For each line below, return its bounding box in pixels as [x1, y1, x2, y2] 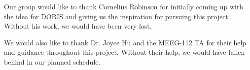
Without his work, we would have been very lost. [4, 21, 152, 31]
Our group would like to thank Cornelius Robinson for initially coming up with [4, 1, 244, 11]
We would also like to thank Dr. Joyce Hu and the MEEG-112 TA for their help [4, 37, 247, 47]
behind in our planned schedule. [4, 56, 101, 67]
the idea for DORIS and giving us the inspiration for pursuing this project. [4, 11, 230, 21]
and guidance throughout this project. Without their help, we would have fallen [4, 47, 245, 57]
